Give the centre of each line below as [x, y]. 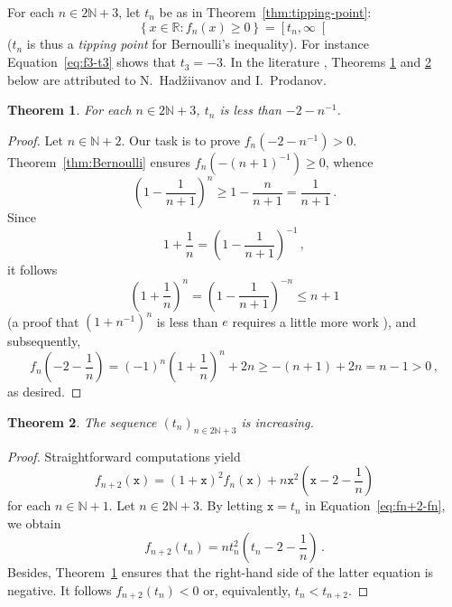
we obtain [34, 523]
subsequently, [44, 341]
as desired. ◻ [45, 392]
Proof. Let [35, 140]
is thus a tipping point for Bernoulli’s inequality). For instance [198, 44]
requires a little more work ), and [324, 321]
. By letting [231, 505]
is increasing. [277, 421]
